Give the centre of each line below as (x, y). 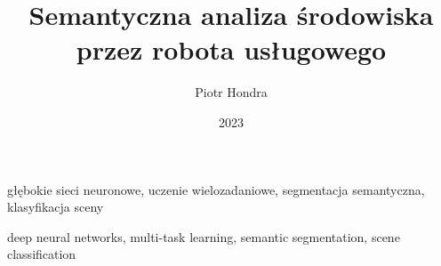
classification (42, 254)
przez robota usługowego (231, 49)
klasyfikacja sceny (56, 207)
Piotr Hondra (231, 92)
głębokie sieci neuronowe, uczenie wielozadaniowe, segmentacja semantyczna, (216, 189)
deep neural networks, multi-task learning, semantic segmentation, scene (204, 236)
